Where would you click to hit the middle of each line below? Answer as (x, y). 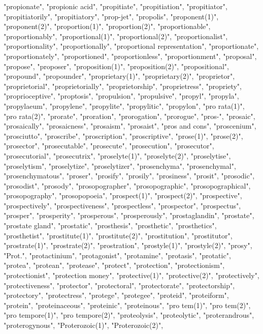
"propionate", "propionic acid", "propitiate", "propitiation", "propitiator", (116, 6)
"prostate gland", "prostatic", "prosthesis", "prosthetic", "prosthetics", (110, 225)
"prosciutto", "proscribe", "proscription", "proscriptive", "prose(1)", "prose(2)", (123, 135)
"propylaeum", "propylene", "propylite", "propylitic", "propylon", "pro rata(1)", (124, 105)
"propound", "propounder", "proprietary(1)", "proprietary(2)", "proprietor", (119, 76)
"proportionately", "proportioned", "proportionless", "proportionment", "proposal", (130, 56)
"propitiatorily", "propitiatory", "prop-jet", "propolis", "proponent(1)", (111, 16)
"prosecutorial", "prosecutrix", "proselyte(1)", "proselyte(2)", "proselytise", (117, 155)
